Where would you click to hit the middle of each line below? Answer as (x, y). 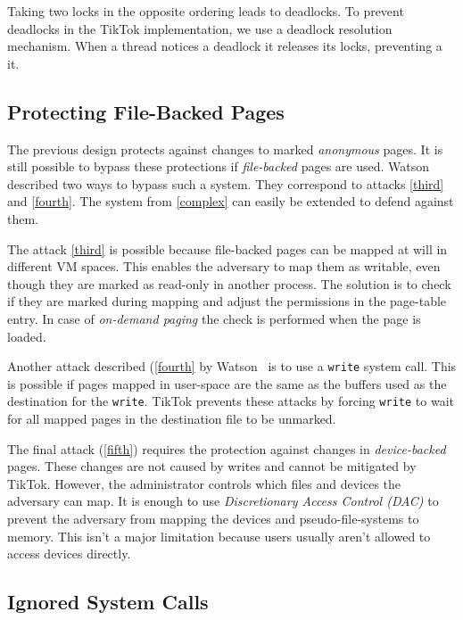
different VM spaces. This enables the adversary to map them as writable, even (224, 266)
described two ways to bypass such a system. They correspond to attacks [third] (226, 183)
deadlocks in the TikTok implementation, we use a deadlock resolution (200, 28)
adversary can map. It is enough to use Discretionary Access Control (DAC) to (223, 501)
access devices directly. (69, 554)
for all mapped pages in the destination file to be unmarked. (172, 419)
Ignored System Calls (108, 602)
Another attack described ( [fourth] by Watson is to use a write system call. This (232, 366)
